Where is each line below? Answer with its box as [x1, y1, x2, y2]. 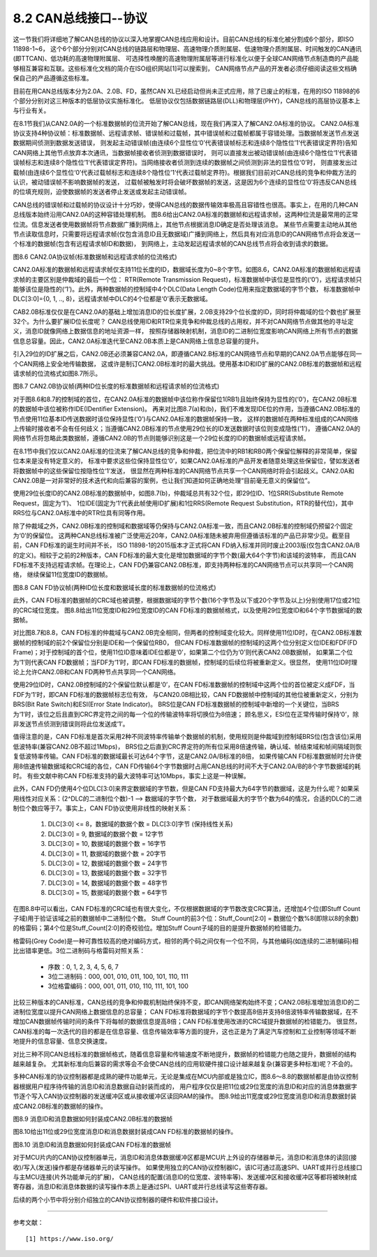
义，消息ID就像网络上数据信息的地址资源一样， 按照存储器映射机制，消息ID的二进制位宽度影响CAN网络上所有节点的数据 [13, 327, 358, 336]
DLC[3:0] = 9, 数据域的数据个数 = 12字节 [47, 829, 164, 838]
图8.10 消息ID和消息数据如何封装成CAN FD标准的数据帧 [13, 1140, 171, 1149]
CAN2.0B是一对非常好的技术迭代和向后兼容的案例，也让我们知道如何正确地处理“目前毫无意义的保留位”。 [13, 476, 314, 484]
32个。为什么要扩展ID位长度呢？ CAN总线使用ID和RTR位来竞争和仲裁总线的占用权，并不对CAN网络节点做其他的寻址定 [13, 317, 354, 326]
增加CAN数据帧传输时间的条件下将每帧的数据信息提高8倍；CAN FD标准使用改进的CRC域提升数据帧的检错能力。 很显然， [13, 1017, 361, 1026]
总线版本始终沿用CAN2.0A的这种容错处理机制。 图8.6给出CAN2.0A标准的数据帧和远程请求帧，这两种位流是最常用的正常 [13, 210, 359, 219]
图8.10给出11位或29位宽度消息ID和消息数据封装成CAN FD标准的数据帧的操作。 [13, 1128, 237, 1136]
